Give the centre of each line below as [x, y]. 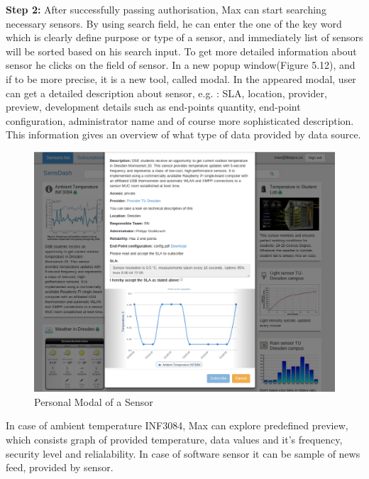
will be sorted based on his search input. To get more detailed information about [181, 51]
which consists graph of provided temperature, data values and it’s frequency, [174, 439]
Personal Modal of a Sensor [94, 401]
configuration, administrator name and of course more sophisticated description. [180, 120]
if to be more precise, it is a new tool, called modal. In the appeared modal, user [181, 78]
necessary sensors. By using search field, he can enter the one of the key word [174, 23]
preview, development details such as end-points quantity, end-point [153, 107]
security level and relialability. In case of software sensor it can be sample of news [183, 453]
